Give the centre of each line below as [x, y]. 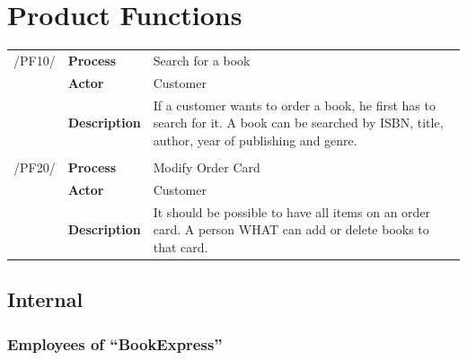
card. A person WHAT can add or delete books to [291, 229]
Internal [45, 299]
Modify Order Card [207, 167]
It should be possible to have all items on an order [292, 211]
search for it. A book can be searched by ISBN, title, [298, 123]
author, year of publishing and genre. [255, 140]
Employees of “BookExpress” [115, 343]
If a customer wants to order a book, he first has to [294, 105]
